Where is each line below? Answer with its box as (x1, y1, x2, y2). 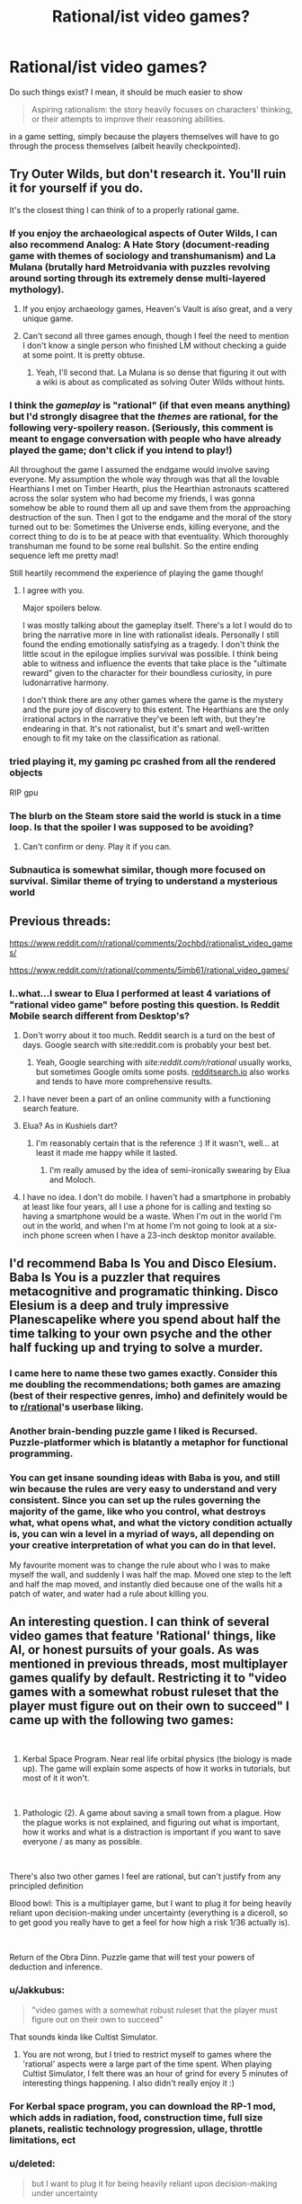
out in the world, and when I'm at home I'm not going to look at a (22, 1220, 262, 1231)
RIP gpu (9, 787, 39, 797)
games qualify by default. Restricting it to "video (9, 1670, 288, 1685)
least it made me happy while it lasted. (35, 1147, 178, 1158)
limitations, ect (9, 2133, 76, 2146)
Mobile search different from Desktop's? (9, 1009, 191, 1022)
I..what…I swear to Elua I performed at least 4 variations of (9, 987, 271, 1000)
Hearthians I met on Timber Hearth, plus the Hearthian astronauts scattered (9, 484, 289, 494)
